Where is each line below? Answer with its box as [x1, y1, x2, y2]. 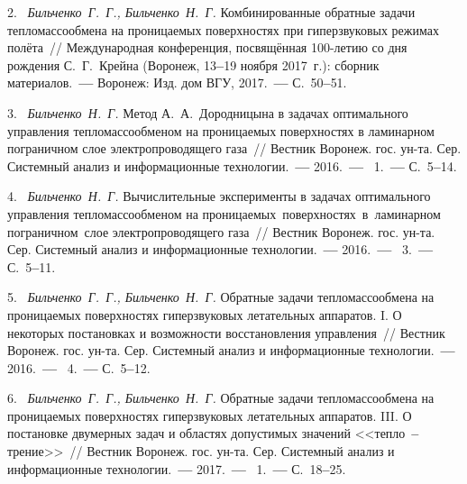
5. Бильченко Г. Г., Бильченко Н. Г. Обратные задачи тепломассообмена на [7, 288, 435, 306]
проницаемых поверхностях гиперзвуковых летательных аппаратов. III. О [7, 406, 412, 425]
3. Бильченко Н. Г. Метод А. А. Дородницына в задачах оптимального [7, 103, 408, 122]
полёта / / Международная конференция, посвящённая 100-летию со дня [7, 38, 407, 57]
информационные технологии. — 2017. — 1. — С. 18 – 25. [7, 459, 346, 478]
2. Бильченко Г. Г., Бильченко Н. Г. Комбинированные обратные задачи [7, 3, 416, 21]
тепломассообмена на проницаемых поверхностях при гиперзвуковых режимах [7, 20, 439, 39]
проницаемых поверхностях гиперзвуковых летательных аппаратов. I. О [7, 305, 402, 324]
